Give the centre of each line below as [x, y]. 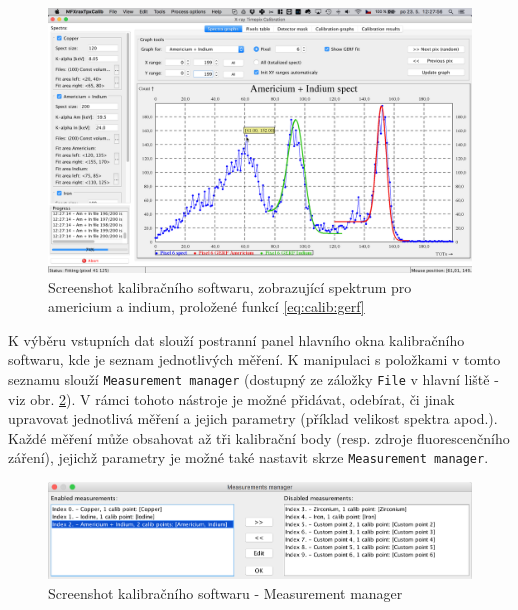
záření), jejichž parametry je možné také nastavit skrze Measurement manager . [248, 457]
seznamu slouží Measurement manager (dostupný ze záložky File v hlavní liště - [253, 378]
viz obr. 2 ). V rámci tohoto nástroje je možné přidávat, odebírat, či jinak [231, 398]
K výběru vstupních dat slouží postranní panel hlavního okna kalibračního [236, 339]
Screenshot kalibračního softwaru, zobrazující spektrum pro [230, 286]
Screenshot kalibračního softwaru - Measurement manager [225, 592]
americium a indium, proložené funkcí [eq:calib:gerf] [206, 306]
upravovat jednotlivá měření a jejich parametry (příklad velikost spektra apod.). [253, 418]
